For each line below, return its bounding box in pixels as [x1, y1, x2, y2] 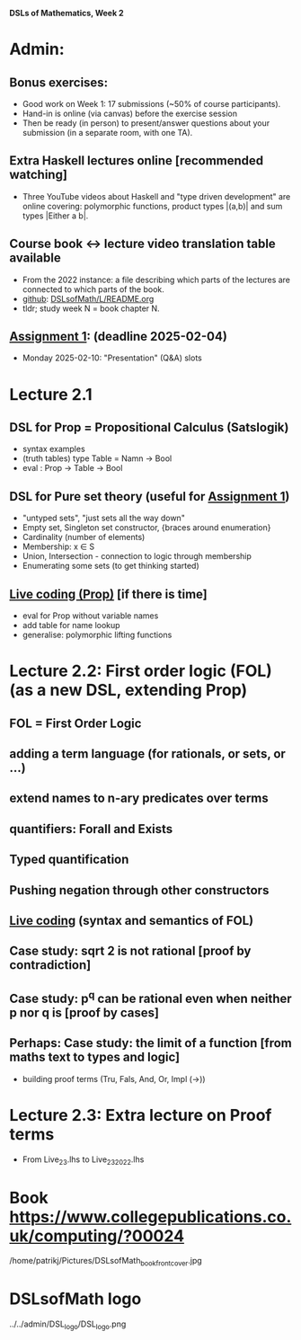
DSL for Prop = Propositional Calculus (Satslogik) [9, 420, 289, 435]
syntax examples [22, 444, 85, 455]
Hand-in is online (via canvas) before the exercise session [22, 108, 238, 119]
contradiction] [9, 957, 92, 973]
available [9, 251, 61, 266]
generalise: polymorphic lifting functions [22, 629, 173, 641]
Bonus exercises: [9, 75, 109, 90]
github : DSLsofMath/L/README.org [22, 293, 155, 304]
